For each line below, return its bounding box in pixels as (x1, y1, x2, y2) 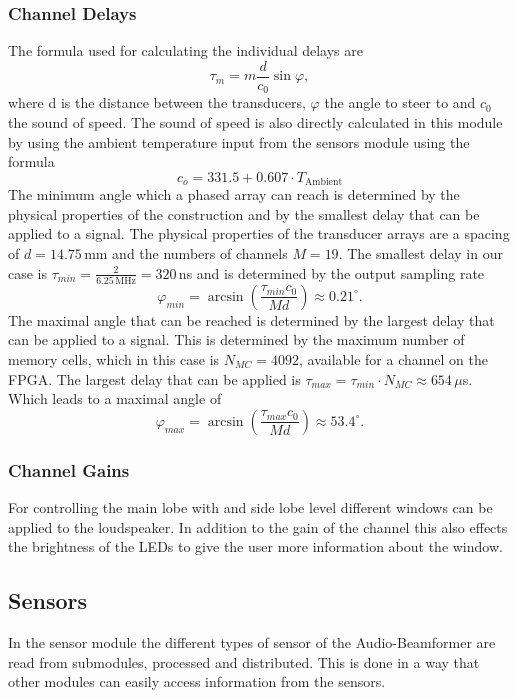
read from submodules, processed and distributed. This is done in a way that (8, 651, 480, 672)
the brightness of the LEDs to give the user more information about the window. (8, 536, 503, 557)
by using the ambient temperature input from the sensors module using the (8, 131, 470, 152)
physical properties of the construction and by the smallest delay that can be (8, 203, 480, 224)
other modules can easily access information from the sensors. (8, 671, 386, 692)
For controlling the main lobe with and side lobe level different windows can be (8, 497, 493, 518)
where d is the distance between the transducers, (8, 92, 306, 113)
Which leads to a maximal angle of (8, 388, 222, 409)
